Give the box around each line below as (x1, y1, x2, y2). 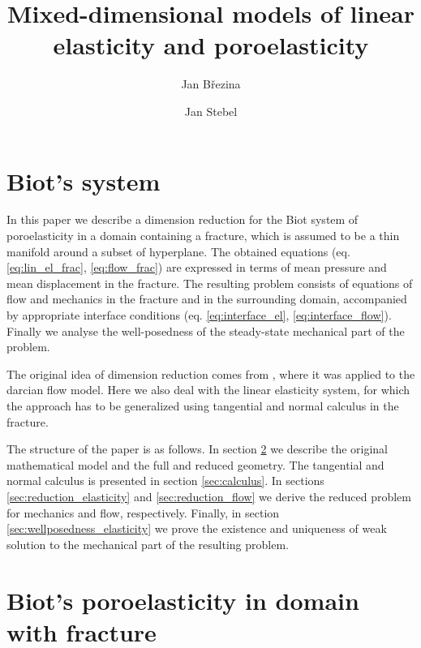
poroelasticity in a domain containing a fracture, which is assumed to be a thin (6, 227, 400, 244)
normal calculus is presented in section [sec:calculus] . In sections (6, 472, 324, 489)
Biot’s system (6, 164, 161, 197)
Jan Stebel (184, 102, 238, 119)
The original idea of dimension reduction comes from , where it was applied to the (6, 365, 415, 382)
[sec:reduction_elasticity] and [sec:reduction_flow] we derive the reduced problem (6, 487, 411, 504)
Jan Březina (181, 75, 241, 92)
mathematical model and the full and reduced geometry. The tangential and (6, 456, 384, 473)
